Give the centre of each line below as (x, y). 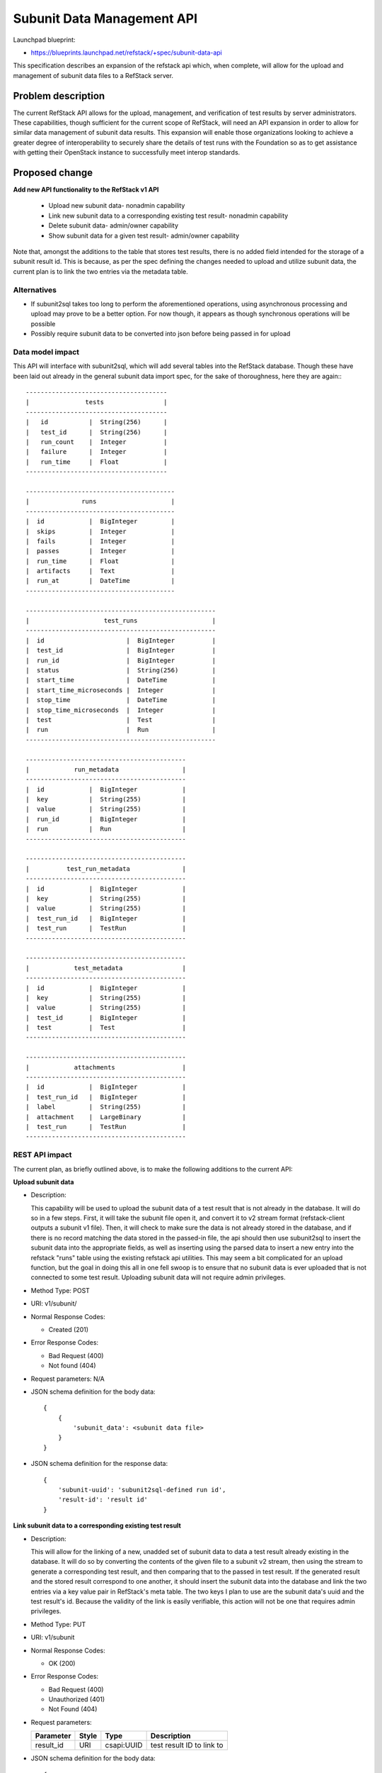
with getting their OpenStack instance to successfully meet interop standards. (127, 152)
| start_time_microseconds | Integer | (121, 690)
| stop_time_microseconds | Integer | (121, 710)
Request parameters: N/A (68, 1379)
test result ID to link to (187, 1745)
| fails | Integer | (100, 541)
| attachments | (106, 1067)
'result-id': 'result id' (103, 1500)
